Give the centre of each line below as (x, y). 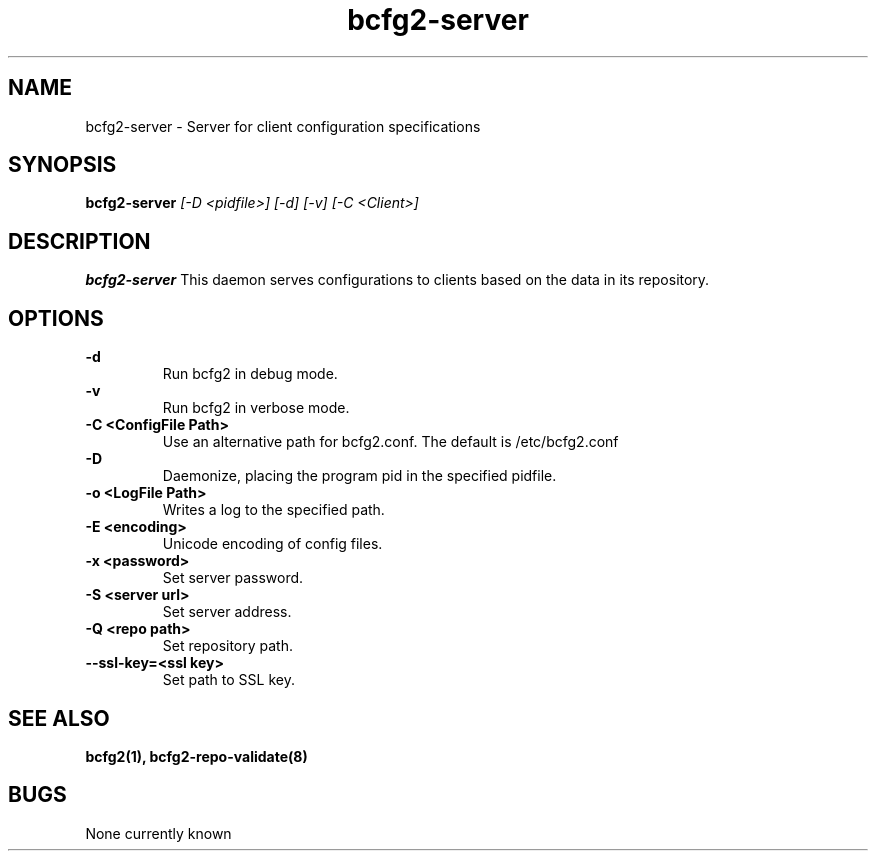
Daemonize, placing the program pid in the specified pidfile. (359, 476)
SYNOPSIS (62, 165)
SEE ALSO (59, 718)
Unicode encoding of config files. (272, 544)
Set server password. (233, 578)
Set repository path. (228, 646)
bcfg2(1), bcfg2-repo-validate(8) (196, 756)
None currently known (158, 833)
